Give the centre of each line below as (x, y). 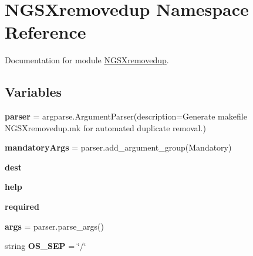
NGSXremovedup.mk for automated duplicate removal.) (105, 127)
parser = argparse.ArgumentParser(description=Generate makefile (126, 116)
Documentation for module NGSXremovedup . (87, 60)
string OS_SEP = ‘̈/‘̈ (45, 246)
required (22, 206)
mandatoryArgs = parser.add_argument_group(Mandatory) (118, 147)
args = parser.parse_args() (54, 226)
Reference (45, 32)
